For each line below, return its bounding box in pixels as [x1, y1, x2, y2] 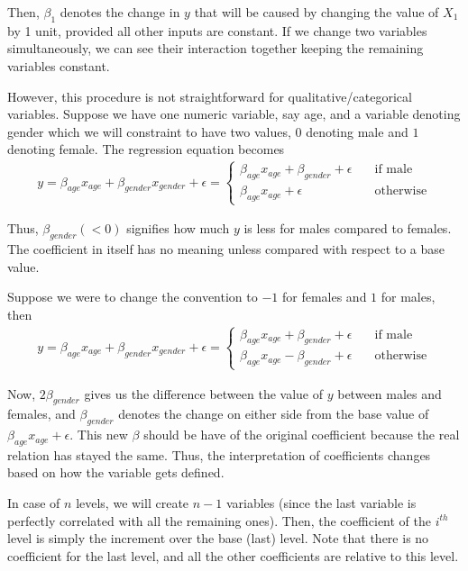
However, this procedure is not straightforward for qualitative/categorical [7, 86, 412, 105]
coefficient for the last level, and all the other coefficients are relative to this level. [7, 546, 459, 565]
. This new [69, 425, 128, 444]
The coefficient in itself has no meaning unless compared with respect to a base [7, 239, 445, 258]
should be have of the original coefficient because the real [143, 425, 460, 444]
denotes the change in [60, 3, 180, 21]
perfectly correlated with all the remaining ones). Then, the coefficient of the [7, 511, 431, 530]
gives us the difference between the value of [84, 384, 324, 403]
